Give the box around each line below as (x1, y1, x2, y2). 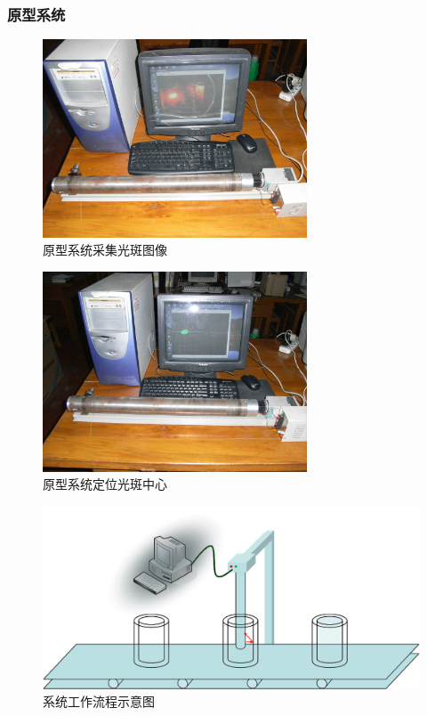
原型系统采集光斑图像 (43, 240, 167, 259)
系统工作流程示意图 (43, 692, 155, 711)
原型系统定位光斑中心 (43, 475, 167, 493)
